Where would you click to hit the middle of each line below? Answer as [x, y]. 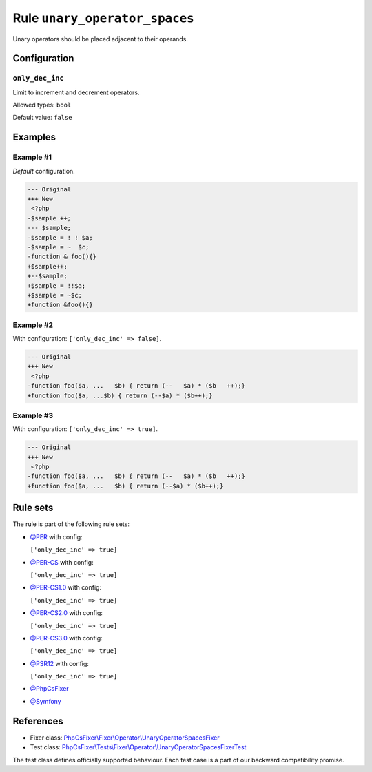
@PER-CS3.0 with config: [66, 638]
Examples [34, 137]
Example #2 [33, 325]
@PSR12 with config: [60, 663]
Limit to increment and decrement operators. [76, 92]
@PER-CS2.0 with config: [66, 613]
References [38, 721]
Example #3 [33, 415]
